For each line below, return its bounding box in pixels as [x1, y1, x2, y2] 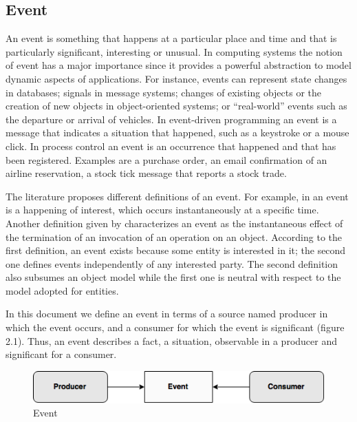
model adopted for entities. [6, 283, 119, 297]
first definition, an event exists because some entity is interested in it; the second [6, 243, 346, 257]
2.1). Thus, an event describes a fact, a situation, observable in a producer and [6, 333, 337, 348]
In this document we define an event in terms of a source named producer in [6, 306, 328, 321]
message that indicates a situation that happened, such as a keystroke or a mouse [6, 125, 349, 140]
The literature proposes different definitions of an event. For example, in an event [6, 189, 349, 203]
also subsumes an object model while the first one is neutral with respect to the [6, 270, 341, 284]
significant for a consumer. [6, 347, 117, 361]
